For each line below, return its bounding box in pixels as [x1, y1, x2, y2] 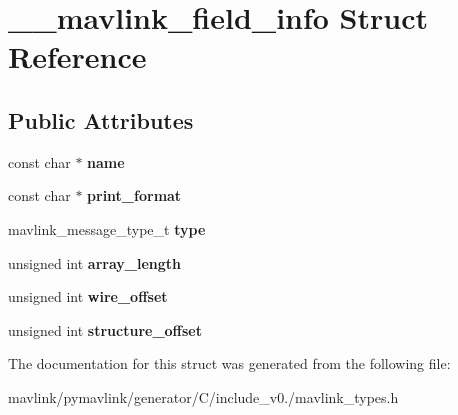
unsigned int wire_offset [8, 286, 168, 307]
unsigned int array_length [8, 252, 182, 273]
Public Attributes [8, 104, 194, 135]
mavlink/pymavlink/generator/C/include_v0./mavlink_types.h [8, 386, 399, 407]
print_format [87, 185, 182, 206]
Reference [8, 36, 147, 77]
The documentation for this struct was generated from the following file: [8, 353, 451, 374]
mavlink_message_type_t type [8, 218, 206, 239]
